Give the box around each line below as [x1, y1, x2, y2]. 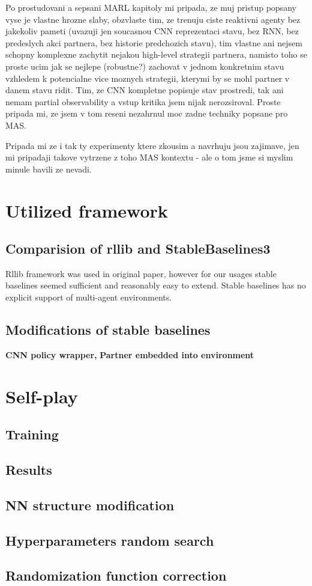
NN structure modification [5, 495, 175, 514]
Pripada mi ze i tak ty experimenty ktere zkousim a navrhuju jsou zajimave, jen [5, 139, 299, 151]
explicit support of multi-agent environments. [5, 291, 172, 304]
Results [5, 460, 52, 479]
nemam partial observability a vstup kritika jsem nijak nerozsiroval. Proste [5, 95, 281, 108]
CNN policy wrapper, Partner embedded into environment [5, 348, 254, 361]
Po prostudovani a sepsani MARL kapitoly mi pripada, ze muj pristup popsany [5, 1, 296, 13]
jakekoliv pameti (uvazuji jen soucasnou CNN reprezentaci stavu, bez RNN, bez [5, 25, 299, 37]
